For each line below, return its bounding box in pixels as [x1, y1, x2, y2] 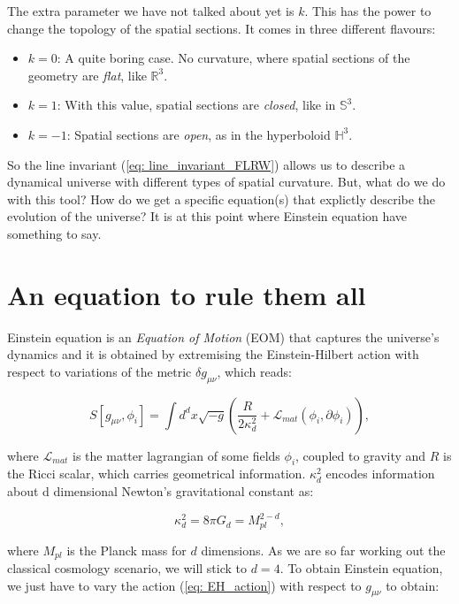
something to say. [7, 224, 102, 242]
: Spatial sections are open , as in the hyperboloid [66, 125, 331, 143]
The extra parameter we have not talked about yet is [7, 2, 295, 19]
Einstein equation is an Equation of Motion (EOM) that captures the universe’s [7, 327, 440, 346]
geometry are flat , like [27, 65, 147, 84]
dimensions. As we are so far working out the [201, 540, 446, 559]
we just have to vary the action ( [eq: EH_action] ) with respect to [7, 576, 362, 594]
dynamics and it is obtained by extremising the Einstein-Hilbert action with [7, 345, 419, 363]
